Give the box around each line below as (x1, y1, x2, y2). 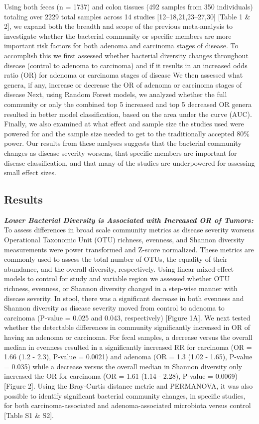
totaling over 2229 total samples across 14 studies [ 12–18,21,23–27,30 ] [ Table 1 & (4, 11, 251, 21)
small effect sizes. (4, 167, 56, 178)
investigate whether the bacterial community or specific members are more (4, 30, 232, 41)
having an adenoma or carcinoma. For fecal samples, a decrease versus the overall (4, 332, 253, 342)
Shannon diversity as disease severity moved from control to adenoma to (4, 303, 225, 313)
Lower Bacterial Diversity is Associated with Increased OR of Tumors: (4, 214, 254, 225)
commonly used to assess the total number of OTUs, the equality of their (4, 254, 228, 264)
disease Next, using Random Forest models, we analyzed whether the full (4, 89, 227, 100)
